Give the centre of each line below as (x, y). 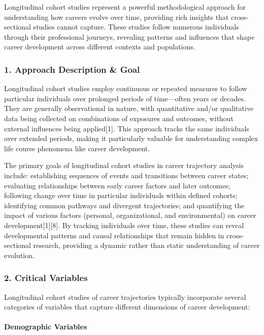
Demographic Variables (46, 327)
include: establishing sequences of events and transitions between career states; (126, 175)
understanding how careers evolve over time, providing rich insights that (117, 17)
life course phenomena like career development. (77, 148)
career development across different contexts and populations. (100, 47)
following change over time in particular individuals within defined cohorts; (121, 195)
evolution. (19, 255)
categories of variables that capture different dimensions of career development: (127, 307)
